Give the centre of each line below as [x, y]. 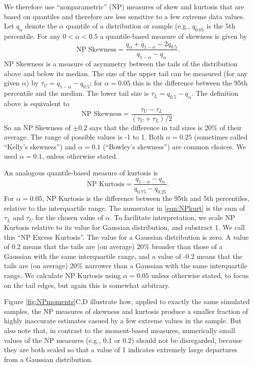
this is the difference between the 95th [190, 83]
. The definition [215, 93]
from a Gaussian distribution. [48, 359]
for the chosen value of [69, 217]
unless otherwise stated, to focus [200, 275]
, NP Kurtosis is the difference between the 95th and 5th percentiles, [146, 198]
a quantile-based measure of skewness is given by [174, 36]
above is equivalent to [37, 103]
